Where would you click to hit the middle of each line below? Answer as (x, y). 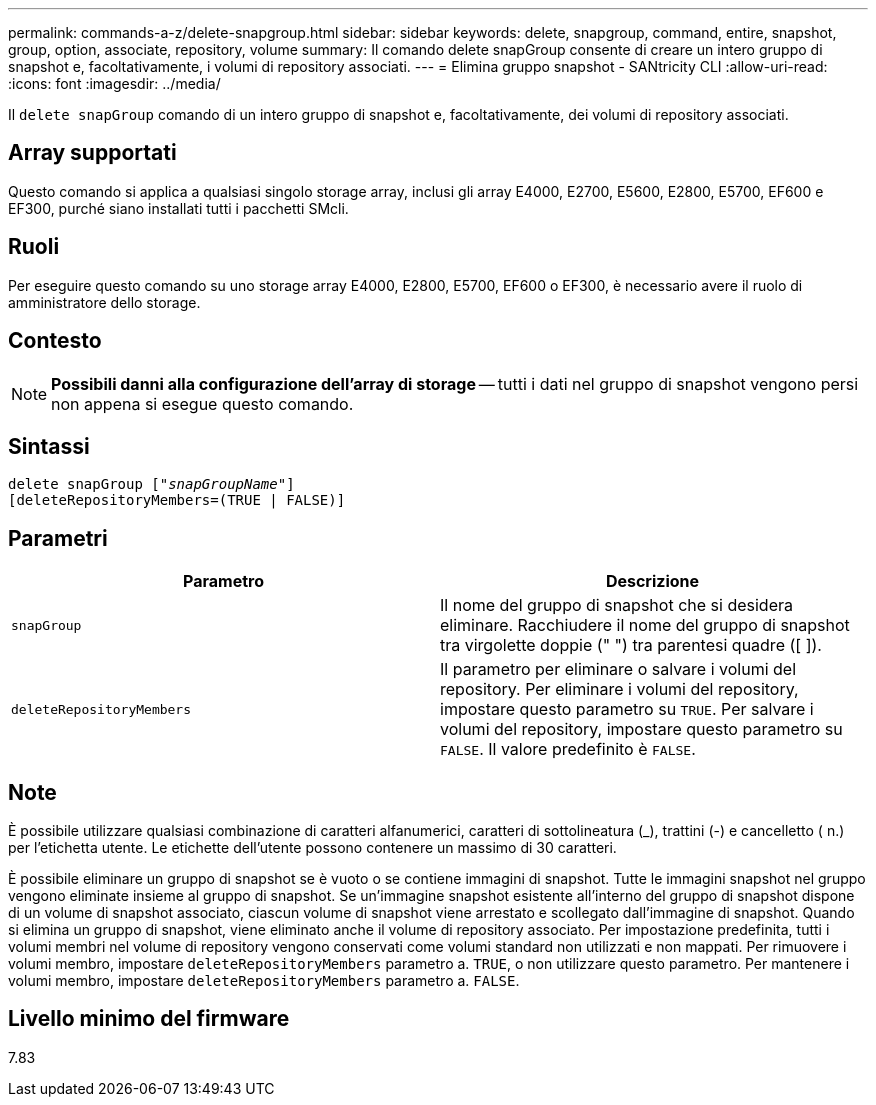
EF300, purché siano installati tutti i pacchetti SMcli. (178, 208)
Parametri (58, 538)
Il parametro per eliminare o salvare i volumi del (618, 669)
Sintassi (49, 446)
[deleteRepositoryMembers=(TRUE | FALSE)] (177, 500)
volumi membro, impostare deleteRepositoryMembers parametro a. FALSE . (264, 981)
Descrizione (652, 581)
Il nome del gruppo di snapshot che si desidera (616, 605)
